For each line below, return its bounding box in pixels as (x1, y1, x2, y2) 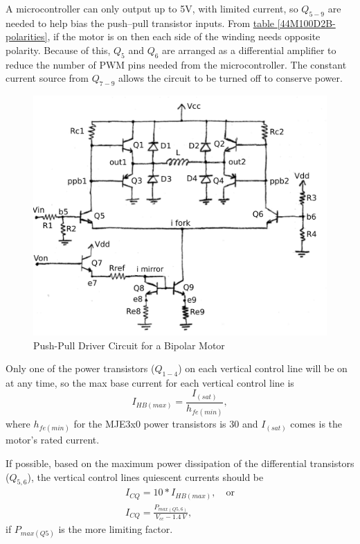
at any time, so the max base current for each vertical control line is (6, 375, 294, 389)
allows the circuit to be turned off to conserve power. (118, 71, 343, 85)
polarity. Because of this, (6, 42, 111, 57)
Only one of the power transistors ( (6, 361, 155, 376)
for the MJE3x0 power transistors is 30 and (73, 416, 258, 431)
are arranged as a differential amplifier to (162, 42, 336, 57)
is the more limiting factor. (58, 522, 173, 536)
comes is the (290, 416, 343, 431)
